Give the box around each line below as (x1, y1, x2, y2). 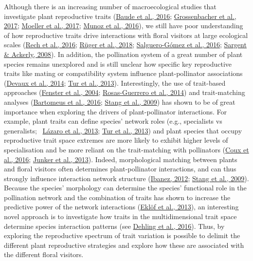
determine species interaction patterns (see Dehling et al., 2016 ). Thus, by (4, 221, 225, 231)
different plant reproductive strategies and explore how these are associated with (4, 240, 244, 250)
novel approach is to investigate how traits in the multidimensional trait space (4, 211, 237, 222)
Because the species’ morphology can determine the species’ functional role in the (4, 183, 247, 193)
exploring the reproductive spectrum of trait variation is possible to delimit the (4, 230, 240, 241)
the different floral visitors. (4, 249, 84, 260)
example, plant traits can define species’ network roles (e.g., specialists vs (4, 116, 222, 126)
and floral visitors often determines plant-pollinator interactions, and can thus (4, 164, 236, 174)
